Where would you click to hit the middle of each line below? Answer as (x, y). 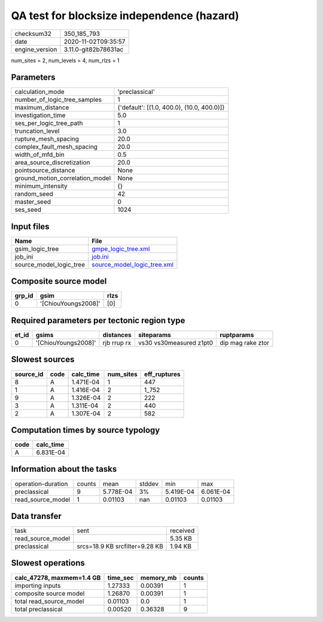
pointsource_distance (45, 171)
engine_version (36, 49)
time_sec (121, 578)
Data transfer (36, 516)
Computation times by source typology (86, 430)
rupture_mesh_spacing (47, 139)
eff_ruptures (162, 374)
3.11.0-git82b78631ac (94, 49)
